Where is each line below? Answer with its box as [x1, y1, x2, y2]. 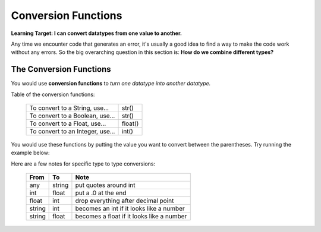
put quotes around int [75, 181, 136, 189]
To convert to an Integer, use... [29, 128, 115, 136]
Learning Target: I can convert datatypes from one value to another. [11, 30, 182, 37]
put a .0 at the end [75, 189, 127, 197]
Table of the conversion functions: [11, 91, 95, 98]
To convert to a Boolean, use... [29, 112, 115, 120]
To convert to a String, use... [29, 104, 109, 112]
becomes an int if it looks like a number [75, 205, 185, 213]
